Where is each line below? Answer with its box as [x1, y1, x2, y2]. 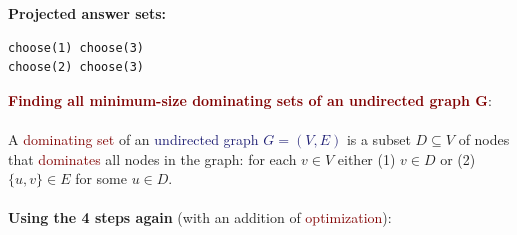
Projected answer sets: [8, 3, 167, 23]
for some [75, 168, 127, 189]
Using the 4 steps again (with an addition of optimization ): [8, 207, 392, 228]
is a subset [346, 128, 411, 149]
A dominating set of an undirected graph [8, 128, 259, 149]
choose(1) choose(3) [8, 40, 145, 55]
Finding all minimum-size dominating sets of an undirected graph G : [8, 89, 492, 110]
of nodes [458, 128, 510, 149]
